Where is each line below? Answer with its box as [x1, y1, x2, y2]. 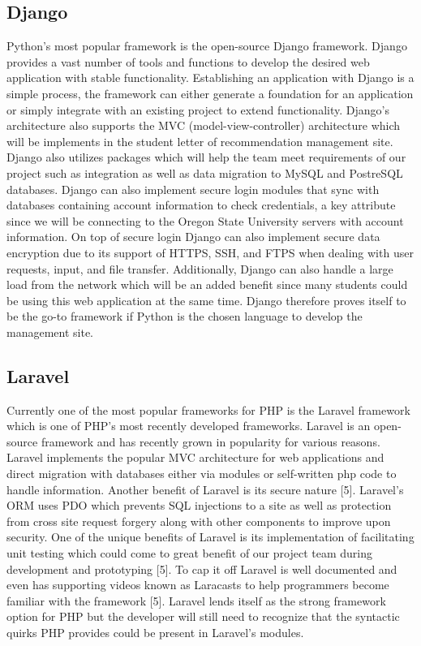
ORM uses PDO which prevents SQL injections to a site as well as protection [6, 497, 392, 514]
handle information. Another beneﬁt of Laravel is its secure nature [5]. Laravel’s [6, 480, 404, 497]
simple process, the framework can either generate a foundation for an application [6, 84, 414, 101]
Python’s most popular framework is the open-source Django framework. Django [6, 37, 407, 54]
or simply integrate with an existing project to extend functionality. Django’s [6, 101, 389, 118]
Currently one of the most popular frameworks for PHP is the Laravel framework [6, 401, 410, 418]
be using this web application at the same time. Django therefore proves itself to [6, 291, 406, 308]
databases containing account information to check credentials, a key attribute [6, 196, 396, 213]
